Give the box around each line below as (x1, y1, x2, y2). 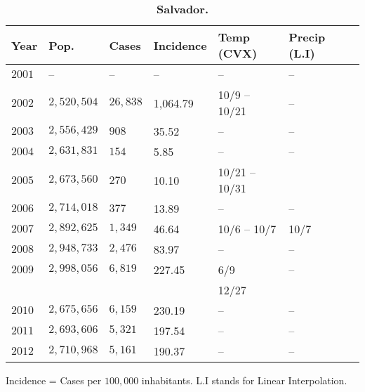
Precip (288, 29, 326, 45)
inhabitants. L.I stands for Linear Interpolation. (141, 373, 347, 387)
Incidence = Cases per (6, 373, 102, 387)
